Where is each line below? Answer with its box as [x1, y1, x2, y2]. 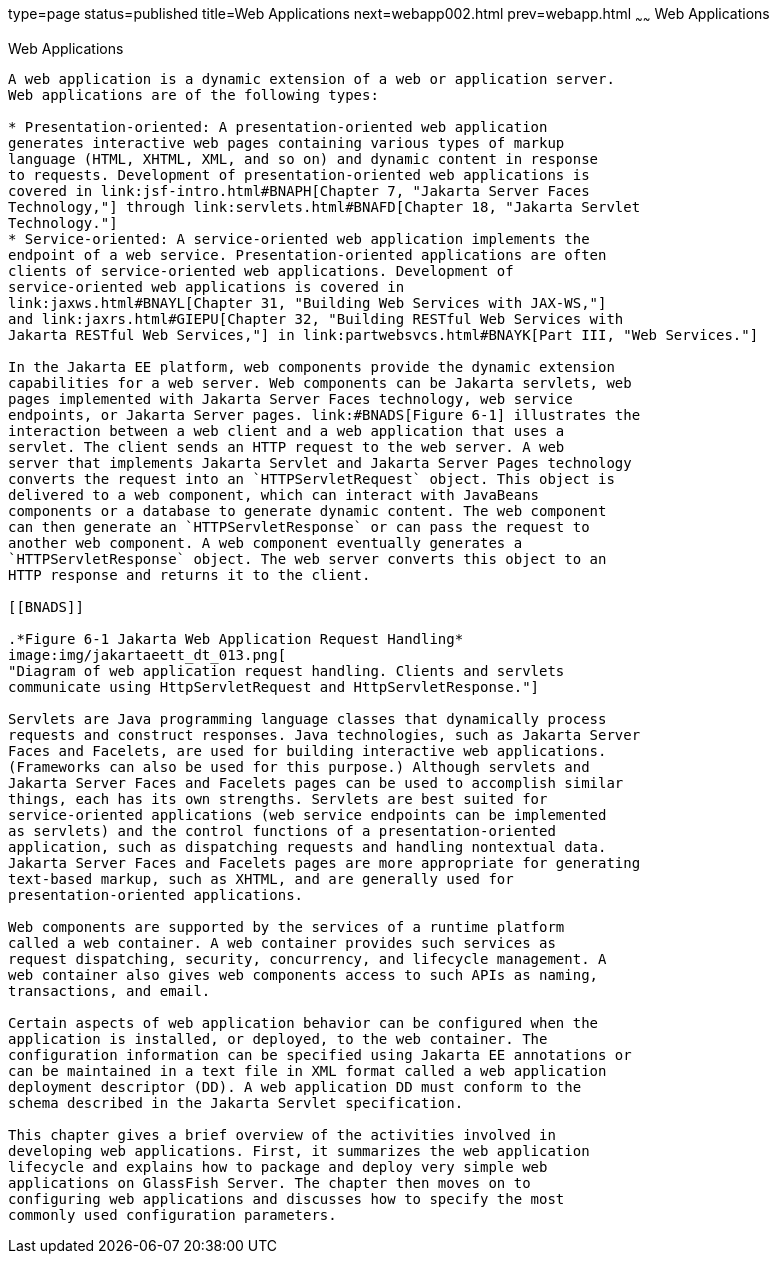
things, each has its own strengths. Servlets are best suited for [8, 790, 548, 807]
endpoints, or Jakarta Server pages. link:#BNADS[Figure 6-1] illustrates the [8, 406, 641, 423]
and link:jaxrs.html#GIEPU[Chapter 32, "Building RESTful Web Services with [8, 310, 624, 327]
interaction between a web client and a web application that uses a [8, 422, 565, 439]
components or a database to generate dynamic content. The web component [8, 502, 607, 519]
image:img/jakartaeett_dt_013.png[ [8, 646, 287, 663]
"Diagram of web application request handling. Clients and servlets [8, 662, 565, 679]
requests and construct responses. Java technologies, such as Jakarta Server [8, 726, 641, 743]
